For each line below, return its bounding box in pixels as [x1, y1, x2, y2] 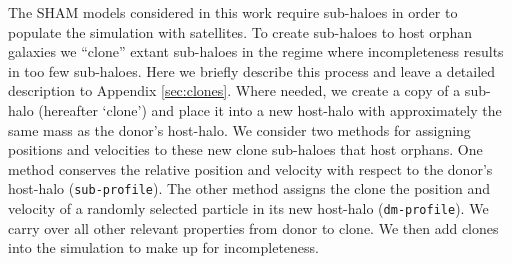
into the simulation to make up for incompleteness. [8, 237, 319, 258]
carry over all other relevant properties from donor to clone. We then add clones [8, 217, 499, 238]
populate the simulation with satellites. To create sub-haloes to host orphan [8, 21, 473, 42]
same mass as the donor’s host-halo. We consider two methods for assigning [8, 119, 471, 140]
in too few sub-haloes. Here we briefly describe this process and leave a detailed [8, 60, 496, 81]
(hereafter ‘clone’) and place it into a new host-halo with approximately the [38, 99, 502, 120]
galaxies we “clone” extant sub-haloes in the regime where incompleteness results [8, 41, 504, 62]
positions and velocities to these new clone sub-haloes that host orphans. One [8, 139, 483, 160]
